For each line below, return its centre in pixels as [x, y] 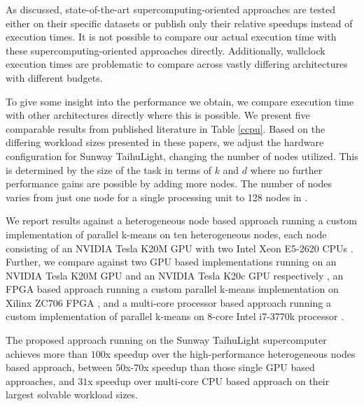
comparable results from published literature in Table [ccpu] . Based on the [166, 128]
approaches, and [40, 380]
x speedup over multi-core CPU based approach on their [209, 380]
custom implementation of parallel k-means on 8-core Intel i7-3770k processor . [175, 316]
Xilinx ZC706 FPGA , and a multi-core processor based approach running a [168, 302]
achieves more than [47, 353]
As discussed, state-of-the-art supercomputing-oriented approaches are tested [170, 9]
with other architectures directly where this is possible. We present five [158, 115]
